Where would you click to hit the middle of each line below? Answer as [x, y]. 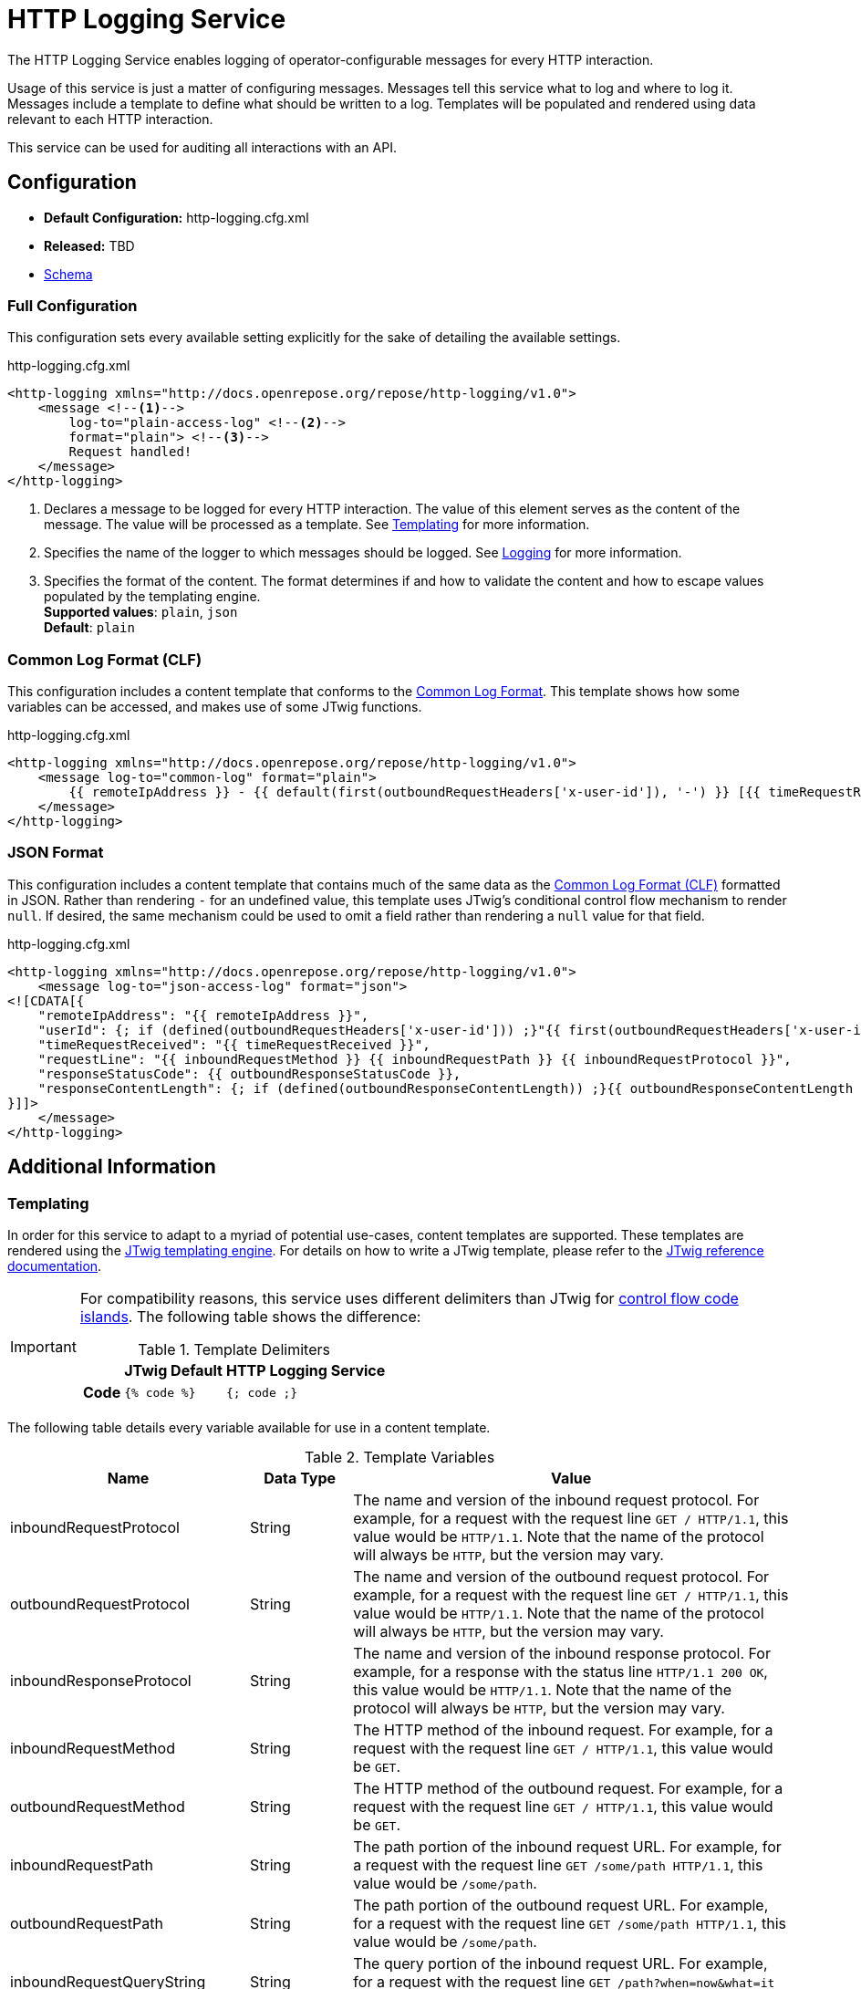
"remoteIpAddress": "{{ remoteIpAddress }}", [203, 1015]
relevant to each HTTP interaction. [110, 119]
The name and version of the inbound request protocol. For [556, 1500]
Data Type [300, 1479]
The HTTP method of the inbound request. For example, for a [563, 1730]
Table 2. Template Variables [399, 1458]
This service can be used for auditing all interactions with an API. [202, 147]
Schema [68, 274]
